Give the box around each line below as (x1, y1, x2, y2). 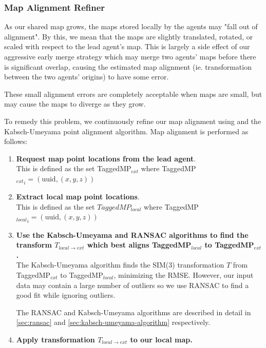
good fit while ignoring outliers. (16, 290, 116, 300)
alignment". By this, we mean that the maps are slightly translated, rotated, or (4, 31, 253, 42)
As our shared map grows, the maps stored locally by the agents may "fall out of (4, 21, 258, 32)
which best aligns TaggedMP (87, 239, 192, 250)
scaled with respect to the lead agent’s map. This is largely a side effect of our (4, 41, 250, 52)
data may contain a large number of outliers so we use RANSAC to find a (16, 279, 249, 290)
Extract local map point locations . (16, 191, 140, 202)
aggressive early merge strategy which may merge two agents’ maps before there (4, 51, 256, 62)
